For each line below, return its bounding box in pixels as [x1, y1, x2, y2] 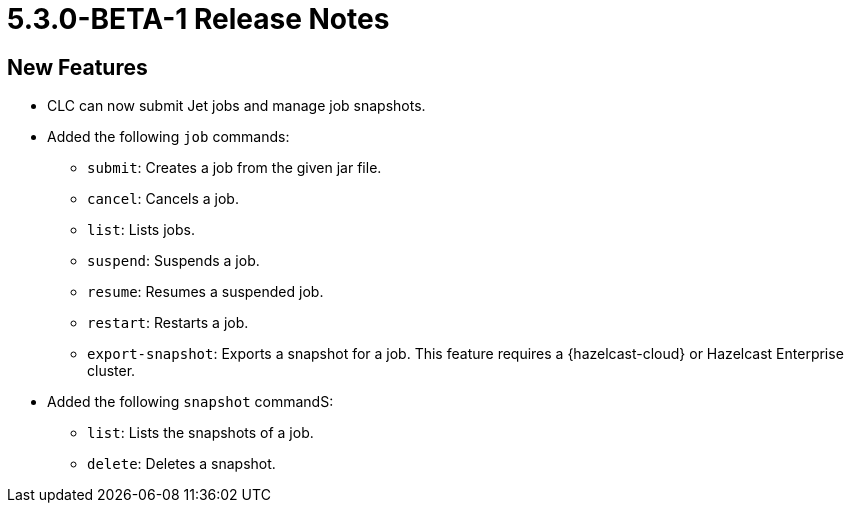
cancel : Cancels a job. [87, 190, 239, 208]
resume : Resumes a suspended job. [87, 283, 324, 301]
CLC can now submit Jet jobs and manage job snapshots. [47, 97, 426, 115]
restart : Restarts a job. [87, 314, 249, 332]
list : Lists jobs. [87, 221, 195, 239]
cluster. [87, 362, 136, 380]
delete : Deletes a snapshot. [87, 455, 276, 473]
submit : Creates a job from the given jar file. [87, 159, 382, 177]
